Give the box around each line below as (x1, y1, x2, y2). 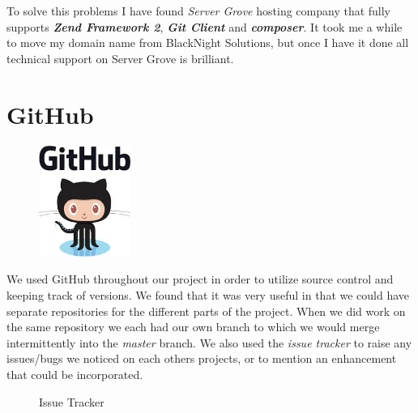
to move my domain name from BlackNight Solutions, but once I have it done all (6, 34, 409, 51)
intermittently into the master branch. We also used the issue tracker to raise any (6, 334, 412, 351)
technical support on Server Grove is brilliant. (6, 49, 234, 66)
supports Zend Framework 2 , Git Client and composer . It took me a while (6, 18, 403, 35)
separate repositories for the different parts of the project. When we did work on (6, 302, 406, 319)
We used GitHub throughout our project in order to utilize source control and (6, 270, 394, 287)
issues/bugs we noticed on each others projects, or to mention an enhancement (6, 350, 397, 367)
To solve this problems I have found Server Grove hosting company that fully (6, 2, 391, 19)
